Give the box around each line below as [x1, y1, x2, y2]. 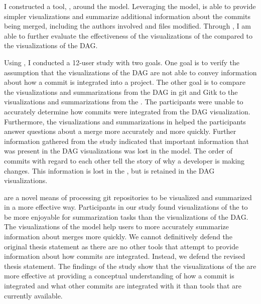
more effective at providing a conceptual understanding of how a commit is [4, 270, 234, 281]
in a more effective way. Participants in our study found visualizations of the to [4, 202, 248, 212]
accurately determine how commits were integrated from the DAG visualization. [4, 106, 250, 116]
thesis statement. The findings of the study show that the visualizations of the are [4, 260, 256, 271]
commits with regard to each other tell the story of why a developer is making [4, 155, 245, 166]
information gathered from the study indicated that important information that [4, 135, 249, 146]
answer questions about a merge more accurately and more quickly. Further [4, 126, 236, 136]
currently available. [4, 290, 63, 300]
